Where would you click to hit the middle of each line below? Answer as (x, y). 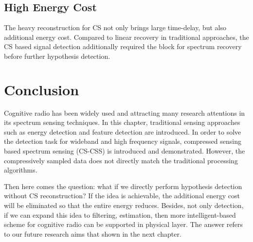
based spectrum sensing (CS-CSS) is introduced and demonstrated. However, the (125, 151)
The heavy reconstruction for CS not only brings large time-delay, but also (115, 27)
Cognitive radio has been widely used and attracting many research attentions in (125, 112)
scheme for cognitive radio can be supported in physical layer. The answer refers (124, 224)
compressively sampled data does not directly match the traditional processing (121, 160)
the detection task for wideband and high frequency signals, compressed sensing (123, 141)
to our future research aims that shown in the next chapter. (93, 233)
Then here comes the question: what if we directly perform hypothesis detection (123, 186)
